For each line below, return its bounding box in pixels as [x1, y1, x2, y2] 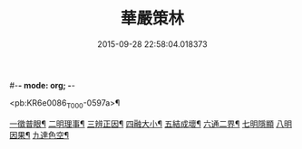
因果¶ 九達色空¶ [9, 129, 70, 140]
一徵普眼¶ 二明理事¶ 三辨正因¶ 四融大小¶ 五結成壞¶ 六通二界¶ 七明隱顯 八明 [9, 118, 293, 129]
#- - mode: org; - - [9, 79, 75, 90]
